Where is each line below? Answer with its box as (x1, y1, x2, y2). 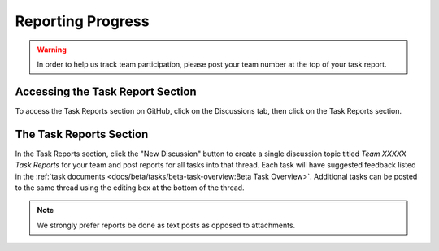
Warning (37, 45, 67, 54)
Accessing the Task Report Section (15, 84, 197, 98)
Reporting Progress (15, 12, 150, 30)
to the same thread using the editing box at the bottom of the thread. (15, 183, 245, 193)
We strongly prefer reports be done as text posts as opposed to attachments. (37, 220, 296, 230)
